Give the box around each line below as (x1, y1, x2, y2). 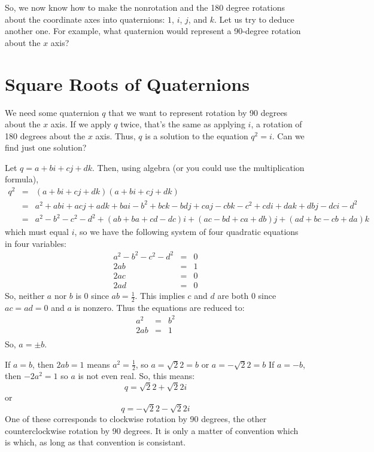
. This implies (135, 289, 185, 302)
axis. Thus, (95, 129, 136, 142)
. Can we (272, 129, 305, 142)
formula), (5, 173, 39, 185)
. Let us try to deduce (214, 13, 294, 25)
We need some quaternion (5, 106, 99, 118)
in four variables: (5, 237, 66, 249)
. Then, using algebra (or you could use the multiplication (92, 161, 305, 173)
